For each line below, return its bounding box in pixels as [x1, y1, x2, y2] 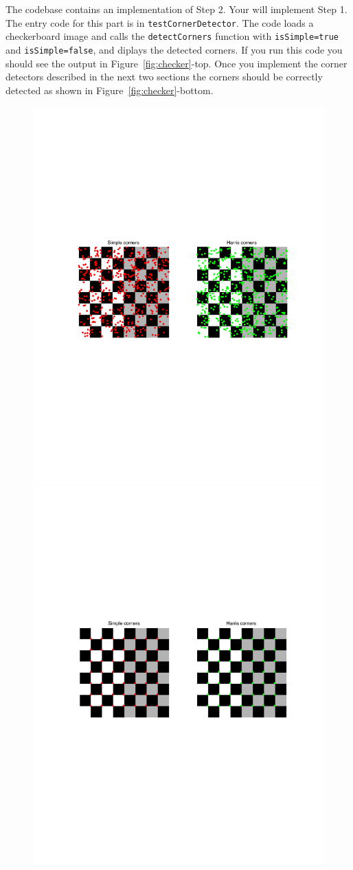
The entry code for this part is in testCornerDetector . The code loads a [5, 15, 314, 30]
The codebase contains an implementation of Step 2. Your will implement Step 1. [5, 2, 348, 16]
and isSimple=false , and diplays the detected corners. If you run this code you [5, 42, 343, 56]
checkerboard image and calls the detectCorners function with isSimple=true [5, 29, 339, 43]
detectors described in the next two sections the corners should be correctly [5, 69, 323, 84]
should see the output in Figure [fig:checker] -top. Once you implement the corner [5, 56, 348, 70]
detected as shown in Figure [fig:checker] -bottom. [5, 82, 214, 97]
